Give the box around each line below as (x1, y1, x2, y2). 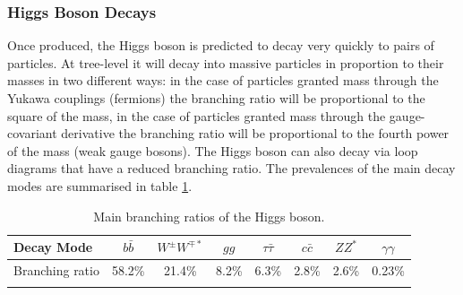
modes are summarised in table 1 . (7, 176, 193, 195)
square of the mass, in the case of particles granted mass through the (7, 106, 386, 125)
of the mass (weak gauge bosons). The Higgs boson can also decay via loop (7, 141, 418, 160)
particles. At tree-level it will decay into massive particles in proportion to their (7, 53, 444, 72)
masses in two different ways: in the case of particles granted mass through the (7, 71, 439, 90)
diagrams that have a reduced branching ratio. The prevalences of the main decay (7, 159, 456, 178)
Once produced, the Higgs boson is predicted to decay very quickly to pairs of (7, 36, 434, 55)
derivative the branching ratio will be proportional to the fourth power (61, 124, 450, 143)
